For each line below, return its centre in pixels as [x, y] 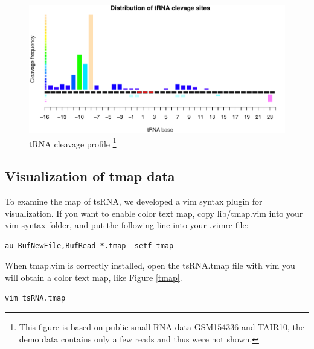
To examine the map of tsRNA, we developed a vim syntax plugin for [134, 201]
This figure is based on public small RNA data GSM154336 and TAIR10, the [162, 327]
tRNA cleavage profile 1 [73, 142]
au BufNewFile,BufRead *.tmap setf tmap [89, 245]
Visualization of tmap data [90, 176]
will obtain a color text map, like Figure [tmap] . [94, 277]
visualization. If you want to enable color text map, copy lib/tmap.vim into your [154, 213]
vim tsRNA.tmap [35, 298]
